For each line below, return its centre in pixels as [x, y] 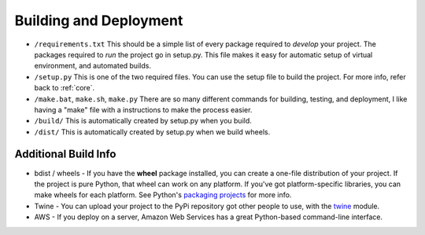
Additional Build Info [65, 154]
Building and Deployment [99, 20]
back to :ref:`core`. [65, 88]
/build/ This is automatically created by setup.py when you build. [143, 121]
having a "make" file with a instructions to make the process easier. [143, 109]
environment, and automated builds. [92, 66]
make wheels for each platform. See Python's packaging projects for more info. [163, 195]
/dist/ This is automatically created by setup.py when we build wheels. [152, 132]
